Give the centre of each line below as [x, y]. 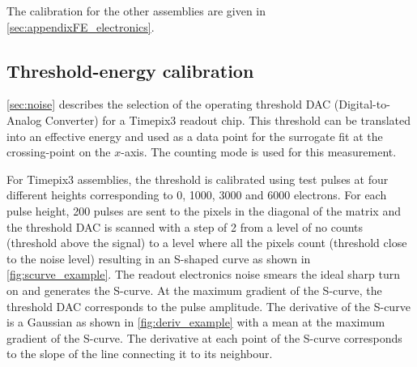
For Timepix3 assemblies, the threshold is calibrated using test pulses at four [198, 179]
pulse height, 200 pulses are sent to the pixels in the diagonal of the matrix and [204, 210]
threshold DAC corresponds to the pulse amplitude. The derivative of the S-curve [208, 306]
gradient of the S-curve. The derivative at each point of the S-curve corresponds [204, 337]
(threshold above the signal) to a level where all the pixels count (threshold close [207, 243]
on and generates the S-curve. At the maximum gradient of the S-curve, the [194, 290]
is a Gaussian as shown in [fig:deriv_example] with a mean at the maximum [196, 322]
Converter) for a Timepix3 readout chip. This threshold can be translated [228, 119]
